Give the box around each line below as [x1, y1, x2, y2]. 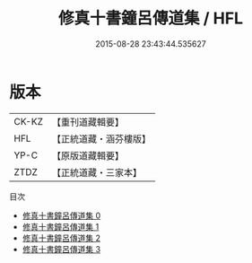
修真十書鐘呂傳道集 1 [22, 221, 100, 232]
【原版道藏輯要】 [51, 149, 124, 162]
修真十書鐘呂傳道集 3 [22, 243, 101, 254]
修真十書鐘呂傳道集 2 [22, 232, 101, 243]
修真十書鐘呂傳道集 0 [22, 210, 101, 221]
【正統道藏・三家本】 [51, 166, 142, 179]
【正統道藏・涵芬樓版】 [51, 132, 151, 145]
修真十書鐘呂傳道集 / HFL [57, 8, 244, 29]
